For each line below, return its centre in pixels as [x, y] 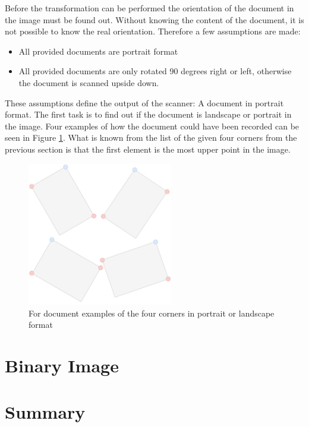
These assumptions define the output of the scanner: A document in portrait [144, 102]
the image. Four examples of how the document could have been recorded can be [152, 126]
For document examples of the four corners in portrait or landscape [152, 313]
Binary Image [62, 365]
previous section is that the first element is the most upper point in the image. [148, 149]
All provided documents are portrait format [98, 51]
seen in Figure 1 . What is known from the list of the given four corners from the [151, 137]
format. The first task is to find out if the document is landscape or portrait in [148, 114]
